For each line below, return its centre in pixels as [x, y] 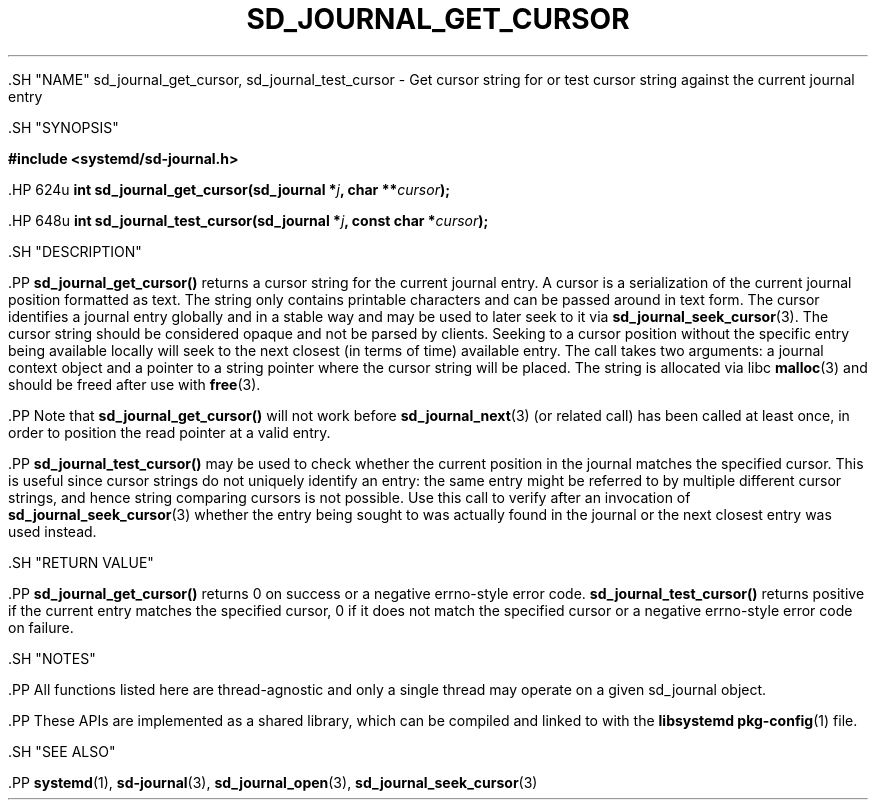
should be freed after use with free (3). [134, 384]
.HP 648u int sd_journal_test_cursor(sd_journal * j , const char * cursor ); [248, 220]
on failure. [41, 627]
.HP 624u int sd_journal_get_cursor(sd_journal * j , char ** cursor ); [229, 189]
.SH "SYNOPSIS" [63, 127]
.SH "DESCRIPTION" [75, 251]
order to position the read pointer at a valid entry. [169, 432]
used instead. [52, 531]
